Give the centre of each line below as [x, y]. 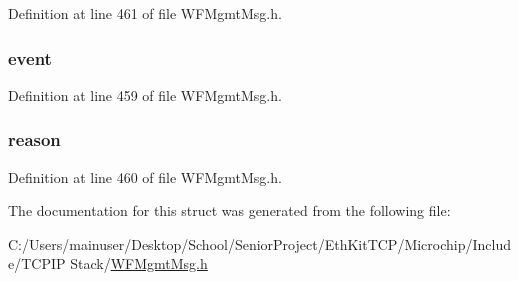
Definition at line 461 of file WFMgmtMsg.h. [145, 13]
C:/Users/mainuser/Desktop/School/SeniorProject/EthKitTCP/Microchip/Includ [260, 243]
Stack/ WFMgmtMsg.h [139, 263]
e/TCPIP [37, 263]
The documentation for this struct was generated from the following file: [229, 210]
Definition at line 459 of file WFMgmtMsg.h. [145, 94]
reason [34, 139]
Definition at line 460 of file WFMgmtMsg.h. [145, 176]
